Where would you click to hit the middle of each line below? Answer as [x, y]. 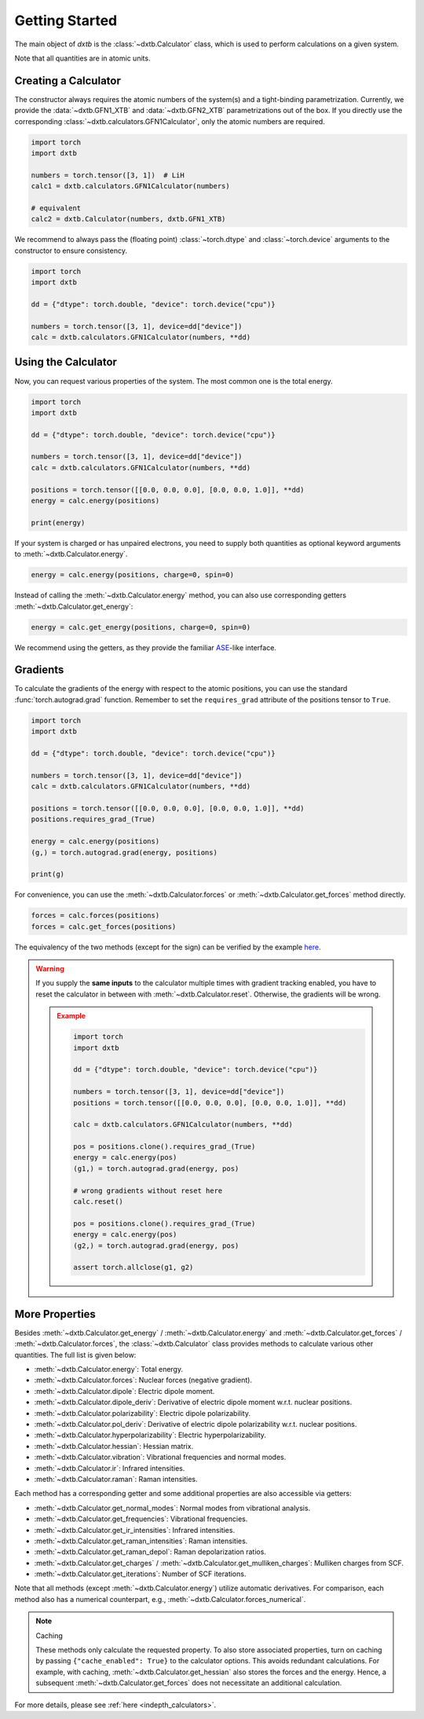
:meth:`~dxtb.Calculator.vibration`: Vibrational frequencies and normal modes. [160, 1457]
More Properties [55, 1314]
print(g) [48, 874]
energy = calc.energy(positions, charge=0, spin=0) [133, 575]
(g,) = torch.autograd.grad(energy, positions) [124, 852]
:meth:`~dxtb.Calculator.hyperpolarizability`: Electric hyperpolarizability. [150, 1435]
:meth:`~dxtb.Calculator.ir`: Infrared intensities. [110, 1468]
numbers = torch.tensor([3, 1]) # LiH [108, 175]
